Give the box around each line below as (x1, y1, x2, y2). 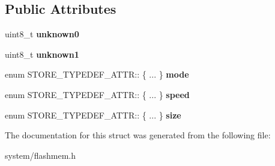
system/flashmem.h (5, 149, 76, 161)
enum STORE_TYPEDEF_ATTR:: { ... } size (5, 108, 181, 121)
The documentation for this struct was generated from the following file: (5, 129, 271, 141)
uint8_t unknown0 (5, 28, 79, 40)
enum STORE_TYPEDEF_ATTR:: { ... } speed (5, 88, 190, 100)
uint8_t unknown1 (5, 48, 79, 60)
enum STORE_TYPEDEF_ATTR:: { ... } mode (5, 68, 189, 81)
